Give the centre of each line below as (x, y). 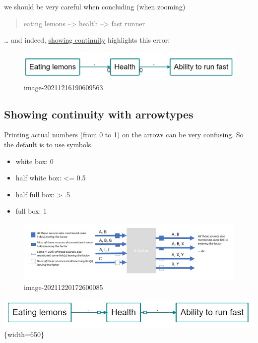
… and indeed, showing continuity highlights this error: (87, 40)
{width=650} (24, 334)
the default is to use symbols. (49, 144)
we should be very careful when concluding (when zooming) (95, 6)
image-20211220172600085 (64, 287)
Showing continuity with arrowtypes (99, 114)
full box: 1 (31, 211)
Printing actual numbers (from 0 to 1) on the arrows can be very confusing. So (124, 135)
